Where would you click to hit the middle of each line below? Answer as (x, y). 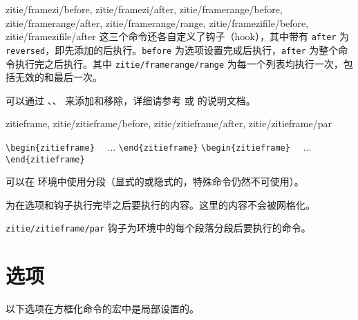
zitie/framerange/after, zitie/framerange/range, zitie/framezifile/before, (157, 22)
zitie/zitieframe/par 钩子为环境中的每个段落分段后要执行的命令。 (158, 228)
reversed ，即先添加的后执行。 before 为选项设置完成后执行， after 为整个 (172, 49)
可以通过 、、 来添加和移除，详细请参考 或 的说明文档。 (131, 100)
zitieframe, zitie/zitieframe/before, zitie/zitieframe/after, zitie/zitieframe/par (169, 123)
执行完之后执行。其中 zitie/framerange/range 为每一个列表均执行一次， (179, 63)
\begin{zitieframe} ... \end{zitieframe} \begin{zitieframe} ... (159, 146)
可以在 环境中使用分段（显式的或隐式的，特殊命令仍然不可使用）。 (155, 181)
